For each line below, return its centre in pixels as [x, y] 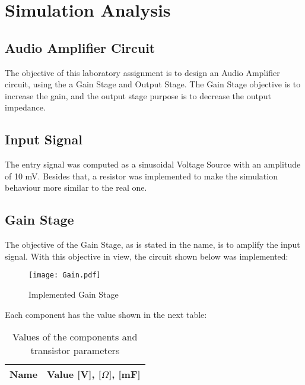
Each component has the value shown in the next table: [106, 314]
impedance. [25, 107]
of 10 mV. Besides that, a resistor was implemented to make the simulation [141, 176]
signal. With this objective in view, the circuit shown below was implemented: [147, 256]
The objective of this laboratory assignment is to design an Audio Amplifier [142, 72]
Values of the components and [75, 337]
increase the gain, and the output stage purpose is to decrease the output [138, 95]
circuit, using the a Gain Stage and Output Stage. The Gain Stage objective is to [153, 84]
